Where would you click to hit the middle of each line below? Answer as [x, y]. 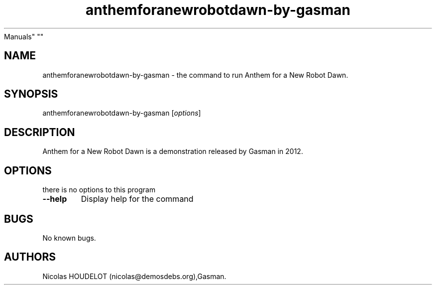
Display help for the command [137, 199]
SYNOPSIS [31, 94]
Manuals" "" [24, 36]
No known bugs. [69, 238]
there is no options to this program [99, 190]
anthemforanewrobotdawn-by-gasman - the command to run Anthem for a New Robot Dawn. [195, 75]
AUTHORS [30, 257]
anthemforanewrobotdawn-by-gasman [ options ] [122, 113]
